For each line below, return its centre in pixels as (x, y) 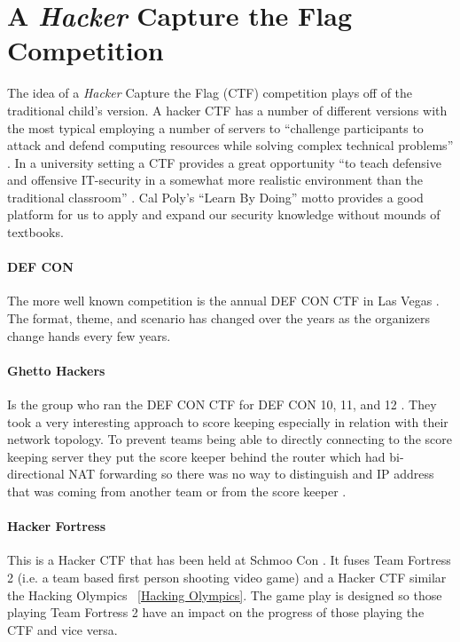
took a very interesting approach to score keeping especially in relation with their (228, 421)
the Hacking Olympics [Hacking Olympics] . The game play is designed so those (225, 594)
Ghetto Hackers (56, 370)
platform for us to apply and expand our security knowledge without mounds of (224, 214)
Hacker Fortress (57, 526)
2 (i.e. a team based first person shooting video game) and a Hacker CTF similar (227, 577)
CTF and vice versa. (62, 629)
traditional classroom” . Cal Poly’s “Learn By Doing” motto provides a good (215, 197)
